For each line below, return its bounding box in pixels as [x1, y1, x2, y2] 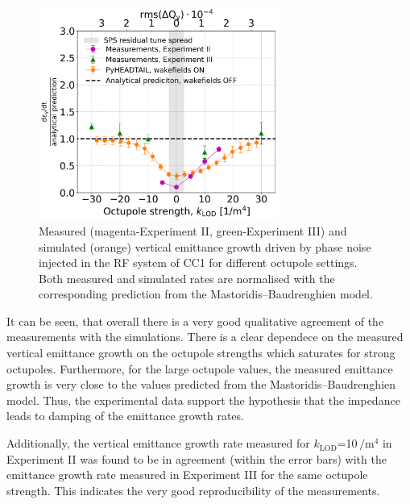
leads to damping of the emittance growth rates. [6, 407, 244, 424]
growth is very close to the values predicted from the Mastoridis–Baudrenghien [6, 376, 396, 393]
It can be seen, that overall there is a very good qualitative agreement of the [6, 312, 384, 329]
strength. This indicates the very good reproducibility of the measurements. [6, 481, 380, 498]
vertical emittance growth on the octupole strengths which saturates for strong [6, 344, 396, 361]
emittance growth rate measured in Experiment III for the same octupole [6, 466, 368, 483]
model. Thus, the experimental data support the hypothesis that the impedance [6, 391, 400, 408]
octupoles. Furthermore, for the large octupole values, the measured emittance [6, 360, 393, 377]
